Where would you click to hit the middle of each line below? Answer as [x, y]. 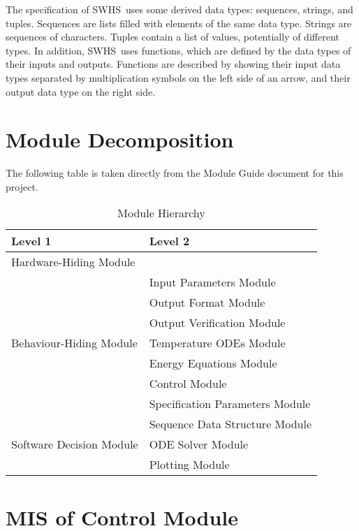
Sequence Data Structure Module [230, 424]
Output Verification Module [217, 323]
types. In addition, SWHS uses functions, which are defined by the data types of [178, 50]
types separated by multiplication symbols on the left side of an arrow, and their [178, 77]
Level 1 [31, 241]
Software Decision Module [75, 444]
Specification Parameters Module [230, 404]
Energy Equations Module [213, 363]
